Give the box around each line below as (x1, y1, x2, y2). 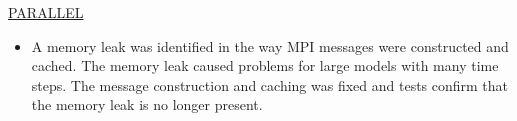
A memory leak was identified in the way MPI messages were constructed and (31, 35, 509, 56)
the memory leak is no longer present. (31, 94, 263, 115)
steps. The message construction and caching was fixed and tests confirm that (31, 74, 509, 95)
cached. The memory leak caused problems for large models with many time (31, 55, 499, 76)
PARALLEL (8, 2, 84, 22)
